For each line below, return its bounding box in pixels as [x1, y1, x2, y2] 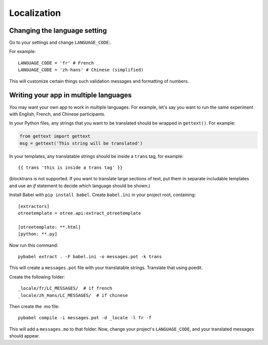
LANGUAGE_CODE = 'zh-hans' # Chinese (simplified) [18, 67, 144, 73]
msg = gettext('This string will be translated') [19, 140, 143, 146]
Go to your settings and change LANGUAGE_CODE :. [9, 40, 112, 46]
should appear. [9, 333, 40, 339]
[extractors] [18, 204, 50, 209]
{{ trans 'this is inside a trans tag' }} [18, 165, 123, 171]
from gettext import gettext [19, 134, 91, 139]
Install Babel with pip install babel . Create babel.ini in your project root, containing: [9, 192, 196, 198]
